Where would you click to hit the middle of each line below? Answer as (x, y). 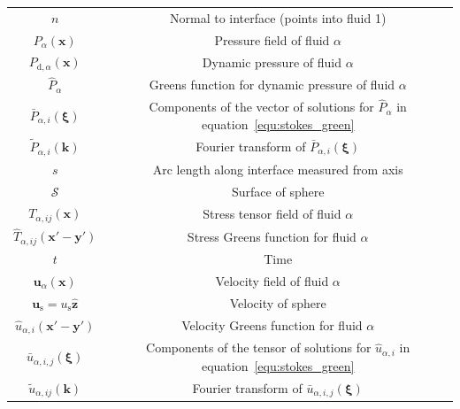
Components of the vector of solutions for (261, 107)
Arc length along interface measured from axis (278, 169)
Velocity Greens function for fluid (272, 325)
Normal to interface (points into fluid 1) (278, 17)
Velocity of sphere (278, 302)
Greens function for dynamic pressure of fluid (272, 85)
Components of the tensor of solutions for (259, 347)
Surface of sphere (278, 191)
